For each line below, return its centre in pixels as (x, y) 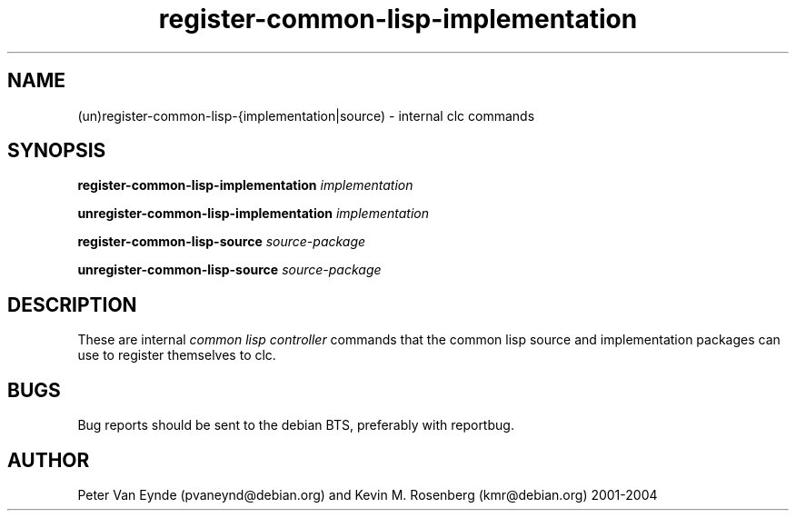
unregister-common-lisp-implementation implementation (253, 214)
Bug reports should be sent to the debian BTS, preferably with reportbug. (296, 425)
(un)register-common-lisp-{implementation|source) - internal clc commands (306, 115)
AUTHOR (49, 460)
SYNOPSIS (57, 151)
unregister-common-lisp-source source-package (229, 270)
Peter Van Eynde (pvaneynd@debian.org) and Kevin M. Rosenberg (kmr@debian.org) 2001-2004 (368, 494)
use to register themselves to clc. (177, 355)
